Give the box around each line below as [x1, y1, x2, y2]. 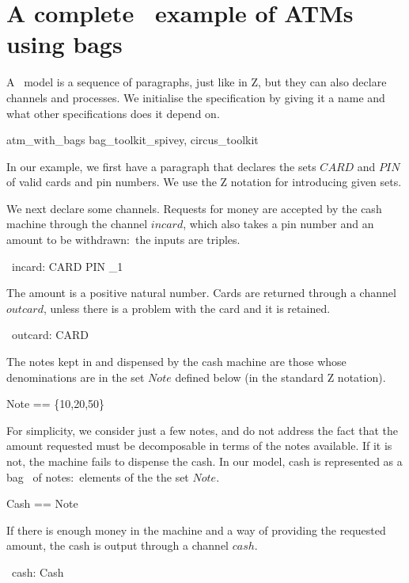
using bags [6, 28, 123, 60]
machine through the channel [6, 215, 148, 232]
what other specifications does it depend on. [6, 105, 220, 121]
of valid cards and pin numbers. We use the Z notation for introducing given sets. [6, 173, 402, 190]
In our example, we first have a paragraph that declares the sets [6, 158, 316, 174]
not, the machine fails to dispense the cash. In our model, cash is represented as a [6, 453, 403, 469]
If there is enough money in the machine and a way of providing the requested [6, 521, 386, 538]
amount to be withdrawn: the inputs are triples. [6, 231, 240, 248]
